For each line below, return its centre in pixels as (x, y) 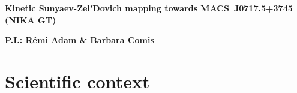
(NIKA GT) (31, 19)
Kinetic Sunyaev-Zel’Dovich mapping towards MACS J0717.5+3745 (149, 8)
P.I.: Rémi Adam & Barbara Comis (79, 40)
